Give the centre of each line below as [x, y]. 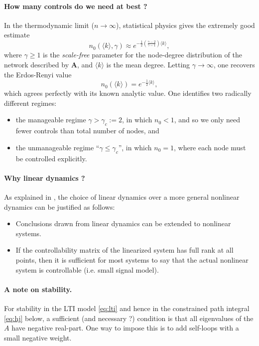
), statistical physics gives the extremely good [186, 25]
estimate [17, 35]
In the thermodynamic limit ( [49, 25]
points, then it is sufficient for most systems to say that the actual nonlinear [132, 259]
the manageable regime [51, 120]
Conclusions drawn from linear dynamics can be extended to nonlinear [123, 223]
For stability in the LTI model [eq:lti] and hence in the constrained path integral [127, 308]
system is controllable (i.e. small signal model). [87, 269]
